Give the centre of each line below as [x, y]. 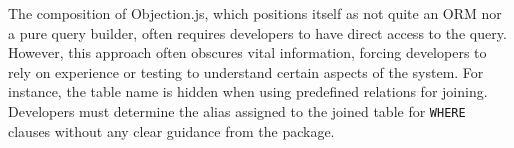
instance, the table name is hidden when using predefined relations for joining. [248, 91]
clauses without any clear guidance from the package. [171, 130]
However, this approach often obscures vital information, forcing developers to [247, 52]
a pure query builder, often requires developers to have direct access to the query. [257, 32]
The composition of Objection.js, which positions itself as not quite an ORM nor [255, 13]
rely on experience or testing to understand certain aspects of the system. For [246, 71]
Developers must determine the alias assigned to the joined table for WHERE [237, 110]
